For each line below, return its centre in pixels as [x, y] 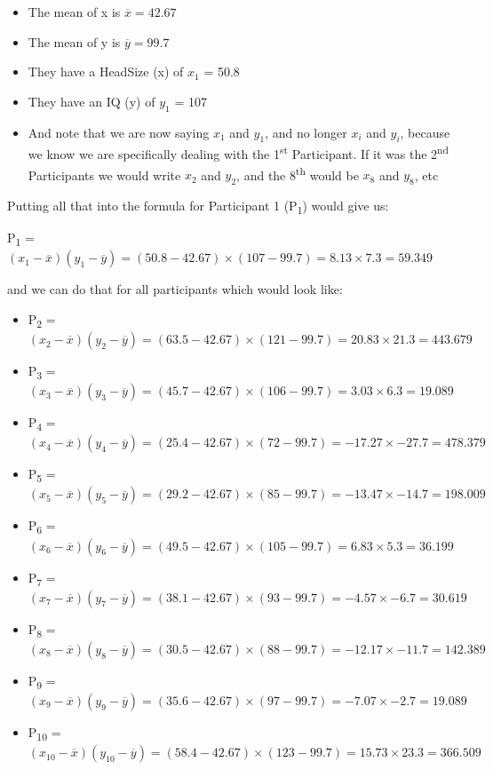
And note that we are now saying [119, 132]
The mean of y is [74, 41]
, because [425, 132]
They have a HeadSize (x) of [106, 71]
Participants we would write [104, 175]
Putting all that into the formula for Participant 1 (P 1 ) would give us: [198, 206]
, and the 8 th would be [298, 173]
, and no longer [306, 132]
